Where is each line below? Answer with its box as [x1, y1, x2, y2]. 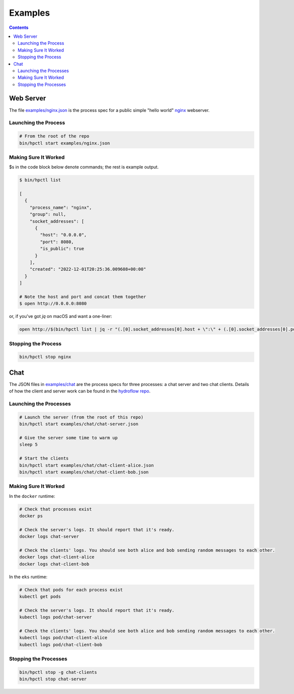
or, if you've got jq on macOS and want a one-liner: [9, 313, 112, 319]
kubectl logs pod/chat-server [19, 615, 92, 620]
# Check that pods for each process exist [19, 587, 123, 592]
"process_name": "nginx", [29, 205, 92, 210]
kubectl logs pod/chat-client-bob [19, 642, 102, 647]
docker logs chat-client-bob [19, 561, 90, 566]
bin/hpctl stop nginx [19, 354, 72, 360]
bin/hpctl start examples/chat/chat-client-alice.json [19, 463, 154, 468]
